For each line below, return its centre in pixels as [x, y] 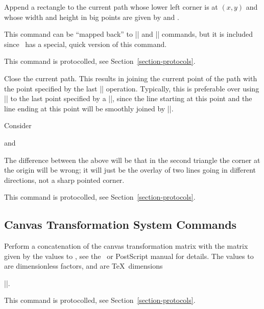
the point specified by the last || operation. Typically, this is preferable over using [132, 88]
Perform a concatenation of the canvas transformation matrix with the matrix [126, 246]
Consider [18, 125]
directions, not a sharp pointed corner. [64, 180]
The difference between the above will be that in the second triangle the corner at [132, 160]
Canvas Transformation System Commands [121, 224]
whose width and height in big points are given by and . [92, 17]
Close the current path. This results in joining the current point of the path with [131, 78]
